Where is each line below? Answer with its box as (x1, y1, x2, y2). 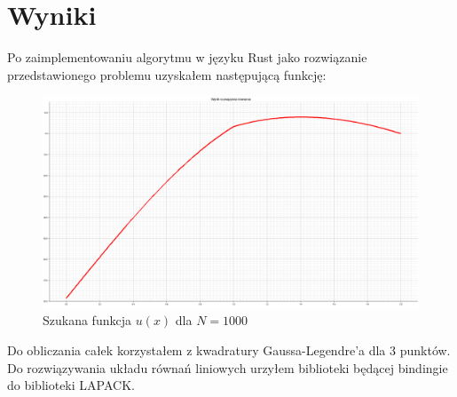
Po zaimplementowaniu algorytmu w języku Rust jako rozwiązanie (7, 48, 367, 67)
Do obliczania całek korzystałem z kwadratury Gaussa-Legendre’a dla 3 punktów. (7, 341, 451, 359)
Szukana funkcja (43, 311, 131, 330)
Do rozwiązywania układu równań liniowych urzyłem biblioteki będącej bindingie (7, 358, 448, 377)
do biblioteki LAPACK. (7, 376, 135, 394)
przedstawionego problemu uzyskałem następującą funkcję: (7, 65, 327, 83)
